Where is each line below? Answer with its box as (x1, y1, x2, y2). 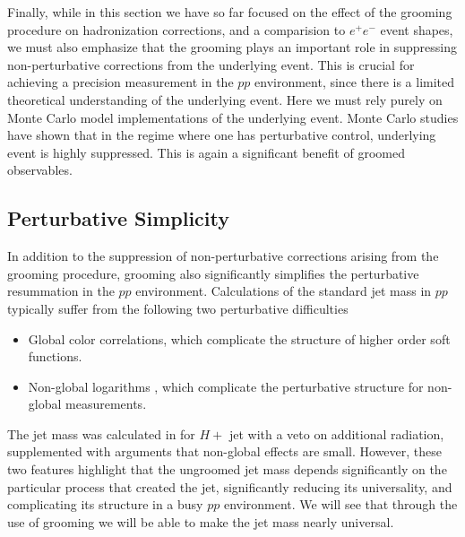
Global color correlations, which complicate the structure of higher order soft (28, 329, 451, 348)
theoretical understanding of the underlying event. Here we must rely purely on (7, 90, 443, 108)
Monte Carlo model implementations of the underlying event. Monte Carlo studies (7, 108, 459, 126)
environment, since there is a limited (254, 73, 455, 91)
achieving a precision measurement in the (7, 73, 234, 91)
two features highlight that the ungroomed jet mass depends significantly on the (7, 460, 447, 479)
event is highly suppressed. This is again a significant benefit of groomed (7, 143, 405, 161)
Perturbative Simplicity (7, 204, 229, 232)
